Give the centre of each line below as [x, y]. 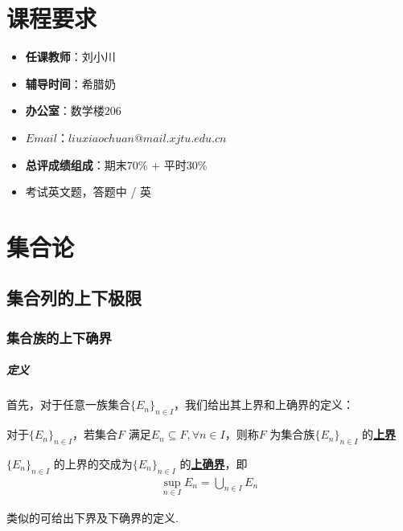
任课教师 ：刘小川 [70, 57]
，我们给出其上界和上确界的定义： [264, 404]
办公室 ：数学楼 [65, 110]
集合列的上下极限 [74, 298]
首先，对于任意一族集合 [68, 404]
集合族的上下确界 [59, 337]
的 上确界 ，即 [214, 463]
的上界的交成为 [93, 463]
